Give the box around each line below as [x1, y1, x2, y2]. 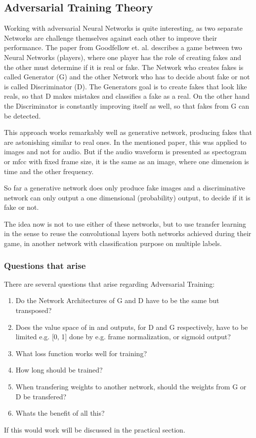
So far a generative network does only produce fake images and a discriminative [4, 183, 246, 193]
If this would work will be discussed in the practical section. [4, 424, 185, 435]
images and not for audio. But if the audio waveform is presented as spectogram [4, 146, 247, 157]
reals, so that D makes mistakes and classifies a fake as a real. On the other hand [4, 91, 250, 101]
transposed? [15, 305, 52, 315]
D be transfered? [15, 391, 67, 401]
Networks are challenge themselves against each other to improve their [4, 32, 217, 43]
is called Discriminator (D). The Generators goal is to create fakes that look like [4, 81, 247, 91]
